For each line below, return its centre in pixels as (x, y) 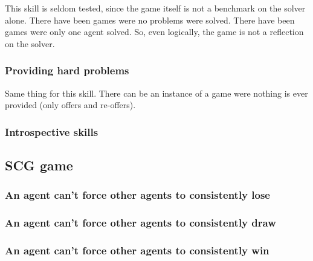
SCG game (39, 165)
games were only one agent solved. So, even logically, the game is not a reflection (154, 32)
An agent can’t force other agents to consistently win (137, 250)
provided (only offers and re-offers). (70, 105)
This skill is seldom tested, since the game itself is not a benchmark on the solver (155, 8)
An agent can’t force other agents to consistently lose (137, 195)
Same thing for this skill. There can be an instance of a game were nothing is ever (156, 93)
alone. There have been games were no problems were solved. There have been (150, 20)
